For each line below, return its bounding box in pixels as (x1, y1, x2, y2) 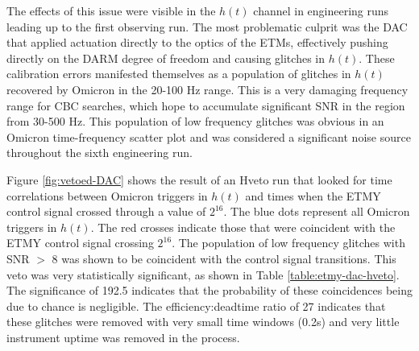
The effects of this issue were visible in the (6, 2, 216, 19)
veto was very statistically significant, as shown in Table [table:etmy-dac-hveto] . (6, 266, 400, 283)
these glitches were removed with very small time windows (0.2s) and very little (6, 313, 400, 330)
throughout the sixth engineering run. (6, 144, 193, 161)
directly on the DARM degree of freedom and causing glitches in (6, 49, 325, 66)
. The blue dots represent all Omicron (223, 203, 410, 220)
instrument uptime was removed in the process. (6, 328, 240, 345)
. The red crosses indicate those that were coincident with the (90, 218, 396, 235)
